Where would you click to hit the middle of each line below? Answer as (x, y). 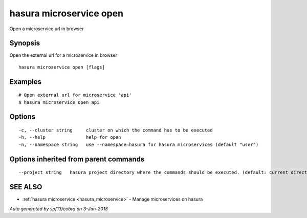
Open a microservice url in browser (47, 29)
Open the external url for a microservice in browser (63, 55)
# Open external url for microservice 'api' (75, 95)
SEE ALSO (26, 187)
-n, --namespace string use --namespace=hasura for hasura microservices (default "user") (139, 144)
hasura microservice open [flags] (62, 67)
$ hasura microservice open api (59, 102)
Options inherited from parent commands (77, 159)
